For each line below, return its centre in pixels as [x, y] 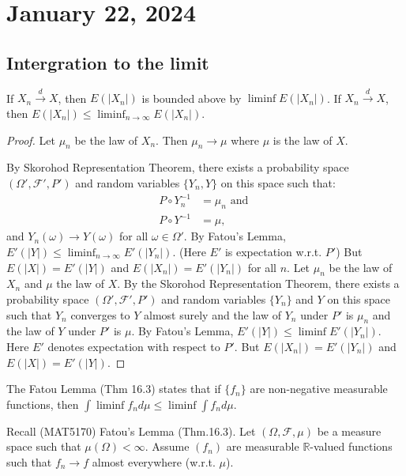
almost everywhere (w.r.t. [154, 461]
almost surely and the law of [213, 314]
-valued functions [351, 446]
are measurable [263, 446]
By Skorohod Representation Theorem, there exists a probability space [178, 167]
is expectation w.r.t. [273, 251]
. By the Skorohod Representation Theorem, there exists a [258, 283]
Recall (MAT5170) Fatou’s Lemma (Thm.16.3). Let [131, 431]
